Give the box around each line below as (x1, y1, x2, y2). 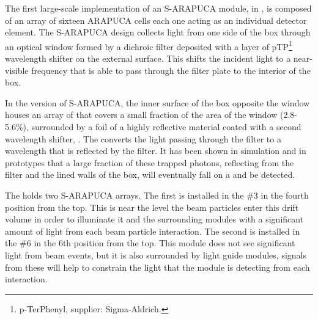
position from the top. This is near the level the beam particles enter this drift (5, 200, 299, 213)
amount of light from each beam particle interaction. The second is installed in (5, 224, 300, 237)
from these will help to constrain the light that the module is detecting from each (5, 260, 310, 273)
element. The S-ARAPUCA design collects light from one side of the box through (5, 26, 311, 38)
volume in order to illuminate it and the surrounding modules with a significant (5, 213, 304, 226)
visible (5, 64, 29, 76)
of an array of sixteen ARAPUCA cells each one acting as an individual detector (5, 13, 307, 26)
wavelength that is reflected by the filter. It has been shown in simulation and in (5, 144, 306, 157)
